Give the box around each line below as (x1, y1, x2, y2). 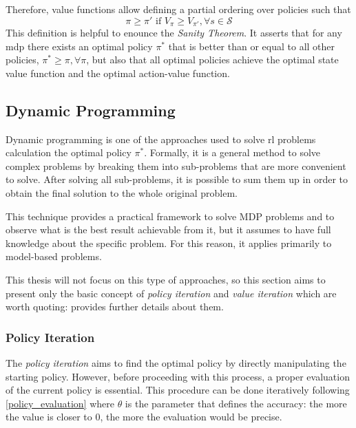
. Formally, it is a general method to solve (144, 145, 321, 160)
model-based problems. (6, 249, 102, 264)
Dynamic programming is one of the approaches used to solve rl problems (6, 131, 316, 146)
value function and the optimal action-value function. (6, 65, 230, 80)
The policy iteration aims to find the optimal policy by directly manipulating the (6, 355, 346, 370)
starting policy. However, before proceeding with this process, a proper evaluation (6, 369, 350, 383)
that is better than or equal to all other (168, 39, 335, 53)
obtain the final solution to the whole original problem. (6, 186, 238, 200)
